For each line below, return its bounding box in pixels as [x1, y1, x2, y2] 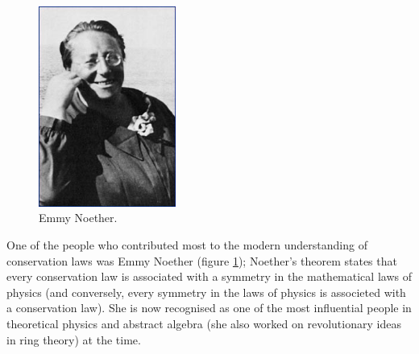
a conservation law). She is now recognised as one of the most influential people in [6, 299, 412, 316]
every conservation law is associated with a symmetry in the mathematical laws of [6, 268, 412, 285]
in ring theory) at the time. [6, 331, 141, 348]
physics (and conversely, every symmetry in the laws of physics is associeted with [6, 283, 406, 300]
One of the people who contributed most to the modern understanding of [6, 237, 367, 253]
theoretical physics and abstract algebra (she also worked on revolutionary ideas [6, 315, 401, 332]
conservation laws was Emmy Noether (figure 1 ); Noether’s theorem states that [6, 252, 397, 269]
